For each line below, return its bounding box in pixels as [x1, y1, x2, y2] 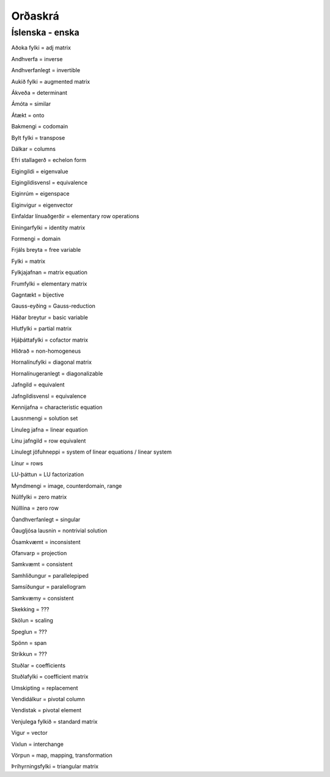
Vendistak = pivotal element [11, 707, 82, 714]
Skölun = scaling [11, 617, 53, 624]
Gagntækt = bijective [11, 291, 64, 298]
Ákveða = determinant [11, 89, 67, 96]
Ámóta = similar [11, 100, 51, 108]
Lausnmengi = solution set [11, 414, 78, 422]
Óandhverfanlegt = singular [11, 515, 81, 523]
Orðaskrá [11, 9, 59, 23]
